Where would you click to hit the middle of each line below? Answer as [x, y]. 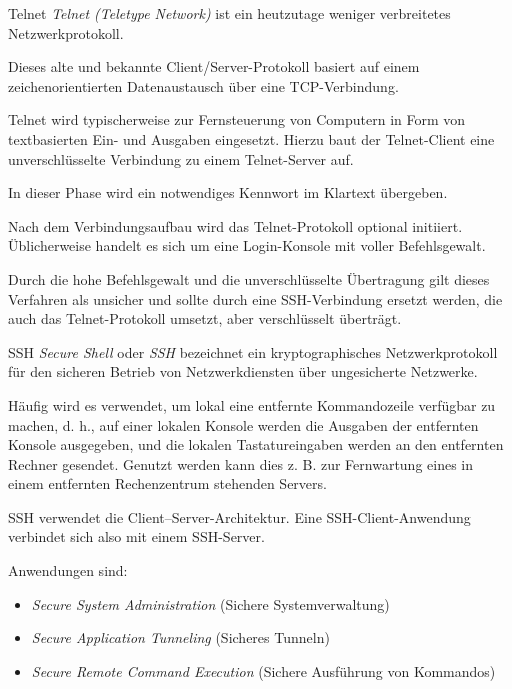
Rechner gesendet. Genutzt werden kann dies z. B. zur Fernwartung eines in [241, 463]
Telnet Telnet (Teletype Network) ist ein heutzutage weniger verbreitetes [229, 13]
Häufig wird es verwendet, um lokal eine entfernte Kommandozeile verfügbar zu [252, 404]
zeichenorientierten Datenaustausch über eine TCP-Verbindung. [203, 85]
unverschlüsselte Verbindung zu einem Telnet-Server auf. [181, 158]
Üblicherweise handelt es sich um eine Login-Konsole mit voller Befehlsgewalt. [247, 245]
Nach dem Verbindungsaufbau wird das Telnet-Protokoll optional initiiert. [235, 225]
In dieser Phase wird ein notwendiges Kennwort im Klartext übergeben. [228, 192]
